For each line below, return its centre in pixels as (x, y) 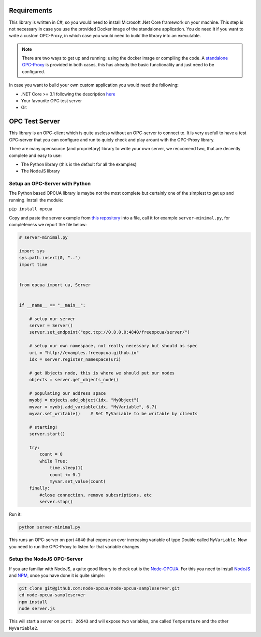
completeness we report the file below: (48, 224)
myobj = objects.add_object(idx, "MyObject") (84, 400)
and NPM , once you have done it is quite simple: (57, 575)
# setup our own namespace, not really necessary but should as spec (113, 346)
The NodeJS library (40, 171)
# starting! (43, 427)
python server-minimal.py (50, 527)
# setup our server (52, 319)
